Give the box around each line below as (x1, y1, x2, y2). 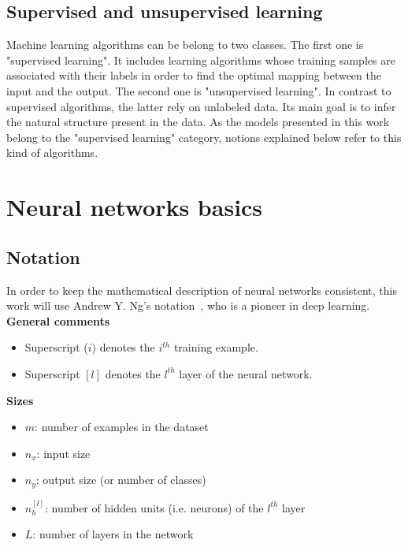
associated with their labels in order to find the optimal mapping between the (6, 67, 381, 84)
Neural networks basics (6, 191, 263, 223)
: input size (36, 445, 91, 461)
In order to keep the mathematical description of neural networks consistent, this (6, 281, 398, 298)
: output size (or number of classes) (35, 471, 206, 488)
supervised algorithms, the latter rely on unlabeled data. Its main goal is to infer (6, 98, 396, 114)
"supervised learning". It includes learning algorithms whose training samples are (6, 51, 395, 68)
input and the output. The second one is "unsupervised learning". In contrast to (6, 82, 391, 99)
